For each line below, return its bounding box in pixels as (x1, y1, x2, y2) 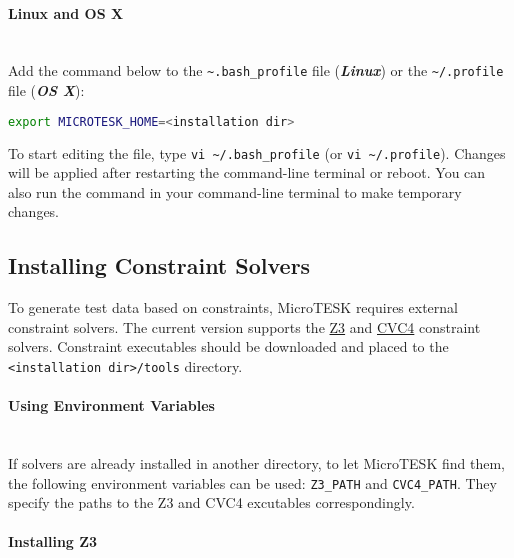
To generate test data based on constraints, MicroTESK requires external (8, 297, 458, 318)
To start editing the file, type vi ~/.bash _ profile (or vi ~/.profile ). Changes (8, 142, 506, 163)
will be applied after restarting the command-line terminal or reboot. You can (8, 162, 486, 183)
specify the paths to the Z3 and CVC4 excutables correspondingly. (8, 492, 415, 513)
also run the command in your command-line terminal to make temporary (8, 181, 462, 202)
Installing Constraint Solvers (8, 250, 311, 281)
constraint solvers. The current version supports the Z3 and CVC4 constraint (8, 316, 481, 337)
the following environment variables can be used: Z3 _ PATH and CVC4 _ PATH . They (8, 472, 497, 493)
